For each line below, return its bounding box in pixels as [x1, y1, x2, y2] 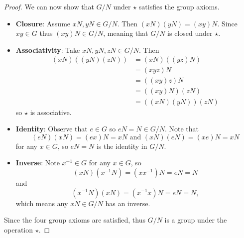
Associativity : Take [15, 44, 80, 55]
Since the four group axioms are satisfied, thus [4, 215, 145, 225]
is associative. [30, 107, 72, 117]
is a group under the [164, 215, 227, 225]
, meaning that [103, 28, 148, 38]
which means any [15, 198, 68, 208]
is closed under [167, 28, 213, 38]
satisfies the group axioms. [138, 1, 220, 11]
